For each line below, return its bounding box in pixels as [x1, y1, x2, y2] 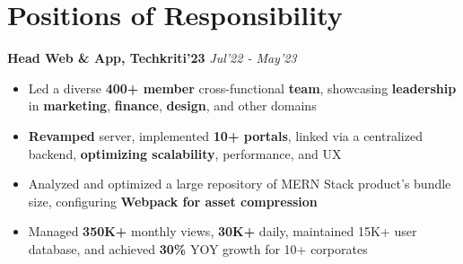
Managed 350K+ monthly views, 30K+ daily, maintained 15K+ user [28, 222, 417, 241]
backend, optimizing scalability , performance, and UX [28, 144, 342, 163]
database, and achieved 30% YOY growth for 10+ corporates [28, 239, 368, 258]
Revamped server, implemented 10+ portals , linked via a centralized [28, 126, 423, 145]
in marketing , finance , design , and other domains [28, 96, 317, 115]
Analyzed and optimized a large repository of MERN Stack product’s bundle [28, 174, 451, 193]
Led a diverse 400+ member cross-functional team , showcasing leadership [28, 78, 457, 97]
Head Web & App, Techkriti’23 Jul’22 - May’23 [7, 48, 297, 67]
